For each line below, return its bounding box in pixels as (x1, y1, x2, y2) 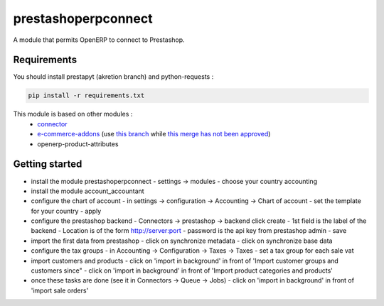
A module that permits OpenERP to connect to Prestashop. (13, 35, 185, 44)
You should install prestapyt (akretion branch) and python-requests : (13, 72, 214, 81)
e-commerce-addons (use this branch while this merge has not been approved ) (37, 130, 271, 138)
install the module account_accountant (31, 187, 145, 195)
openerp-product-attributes (37, 139, 119, 148)
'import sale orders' (31, 286, 89, 295)
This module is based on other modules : (13, 110, 133, 119)
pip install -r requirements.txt (28, 92, 145, 99)
